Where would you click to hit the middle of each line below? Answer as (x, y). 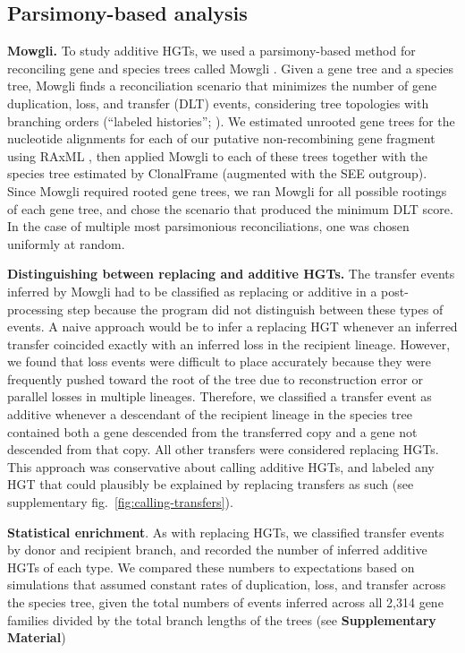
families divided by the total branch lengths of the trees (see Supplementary (222, 619)
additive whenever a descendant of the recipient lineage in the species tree (210, 414)
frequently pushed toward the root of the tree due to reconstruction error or (215, 378)
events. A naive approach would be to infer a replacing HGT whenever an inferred (232, 326)
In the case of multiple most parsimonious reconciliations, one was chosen (208, 226)
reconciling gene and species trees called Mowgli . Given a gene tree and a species (231, 68)
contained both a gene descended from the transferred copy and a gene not (212, 431)
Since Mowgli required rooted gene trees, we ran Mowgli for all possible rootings (227, 190)
